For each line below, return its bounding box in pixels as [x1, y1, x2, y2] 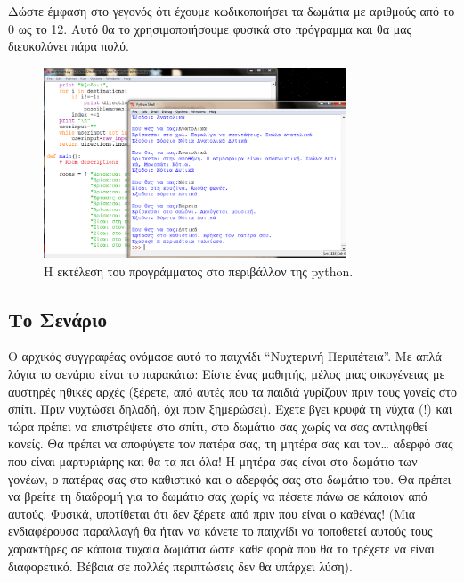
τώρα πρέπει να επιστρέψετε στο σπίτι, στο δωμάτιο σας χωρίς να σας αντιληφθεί [8, 416, 427, 435]
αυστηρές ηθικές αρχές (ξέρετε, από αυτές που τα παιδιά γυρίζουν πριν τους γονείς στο [8, 381, 457, 400]
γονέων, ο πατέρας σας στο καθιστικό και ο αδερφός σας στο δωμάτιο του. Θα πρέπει [8, 469, 452, 488]
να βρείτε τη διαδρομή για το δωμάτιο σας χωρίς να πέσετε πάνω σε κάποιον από [8, 487, 427, 505]
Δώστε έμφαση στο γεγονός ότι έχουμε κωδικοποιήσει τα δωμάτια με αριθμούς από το [8, 2, 455, 20]
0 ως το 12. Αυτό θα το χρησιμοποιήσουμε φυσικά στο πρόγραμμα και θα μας [8, 19, 412, 37]
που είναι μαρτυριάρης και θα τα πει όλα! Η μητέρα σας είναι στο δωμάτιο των [8, 452, 418, 471]
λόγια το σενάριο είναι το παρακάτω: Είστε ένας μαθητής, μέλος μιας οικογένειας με [8, 365, 445, 383]
